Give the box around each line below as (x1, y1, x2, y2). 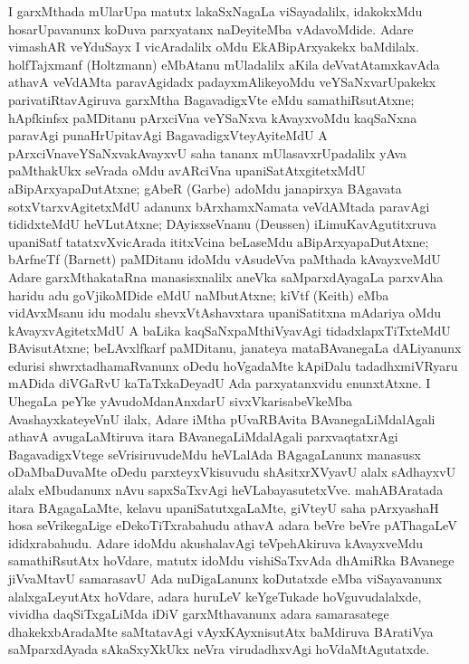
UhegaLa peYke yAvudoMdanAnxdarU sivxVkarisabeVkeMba (8, 392, 353, 411)
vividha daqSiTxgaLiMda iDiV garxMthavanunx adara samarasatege (8, 604, 389, 623)
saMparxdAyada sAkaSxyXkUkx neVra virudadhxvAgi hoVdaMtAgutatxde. (8, 640, 430, 659)
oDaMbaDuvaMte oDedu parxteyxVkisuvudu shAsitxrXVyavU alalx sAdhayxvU (8, 462, 456, 481)
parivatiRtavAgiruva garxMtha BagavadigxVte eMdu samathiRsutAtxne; (8, 90, 415, 109)
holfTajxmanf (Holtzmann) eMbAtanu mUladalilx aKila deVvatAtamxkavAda (8, 54, 440, 73)
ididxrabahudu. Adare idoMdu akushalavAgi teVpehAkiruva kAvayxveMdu (8, 533, 424, 552)
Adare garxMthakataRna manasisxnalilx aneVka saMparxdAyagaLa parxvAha (8, 267, 444, 286)
